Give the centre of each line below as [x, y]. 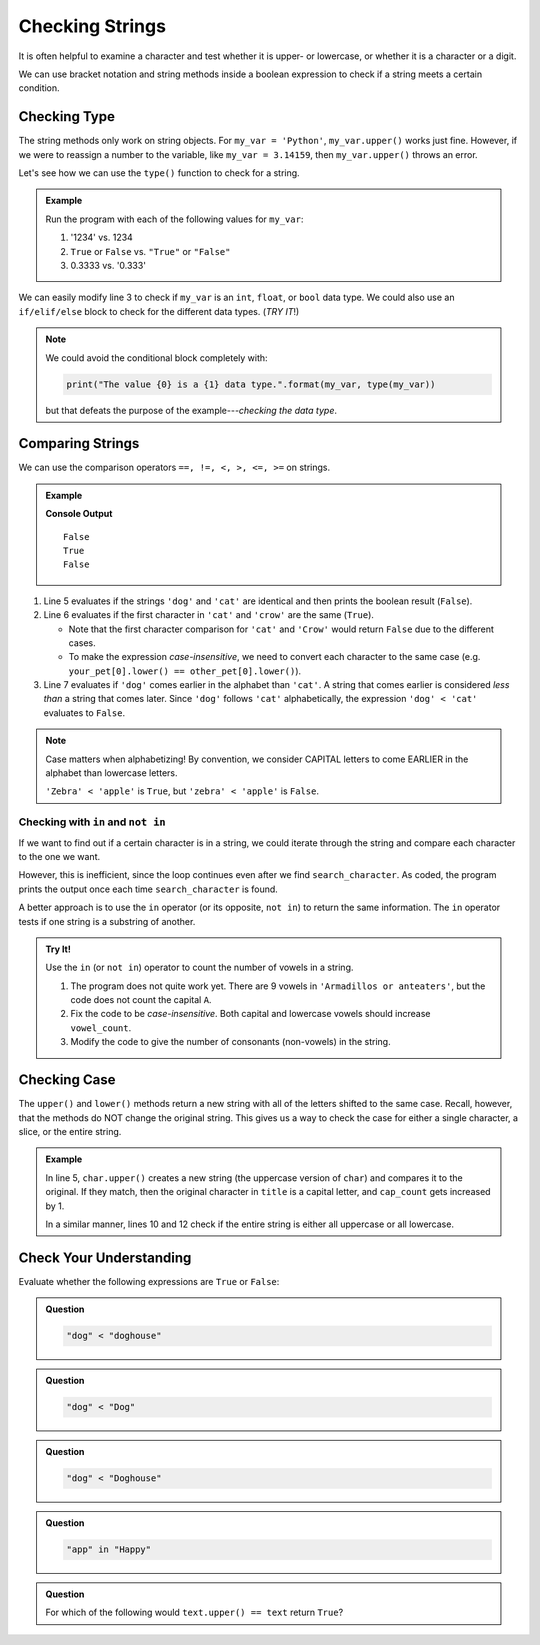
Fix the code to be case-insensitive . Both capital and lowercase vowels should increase [250, 1014]
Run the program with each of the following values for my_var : [174, 219]
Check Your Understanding [105, 1257]
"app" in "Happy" [109, 1549]
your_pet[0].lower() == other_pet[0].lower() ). [185, 671]
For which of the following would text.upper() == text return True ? [194, 1612]
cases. [82, 642]
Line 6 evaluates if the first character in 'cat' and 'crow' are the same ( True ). [209, 615]
